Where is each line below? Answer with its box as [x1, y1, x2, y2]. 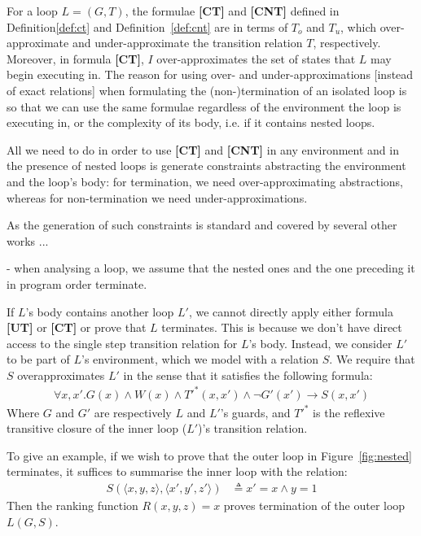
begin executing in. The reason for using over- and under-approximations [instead [7, 66, 414, 83]
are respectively [94, 403, 172, 421]
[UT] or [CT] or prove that [7, 319, 147, 336]
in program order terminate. [7, 275, 147, 292]
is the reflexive [313, 403, 385, 421]
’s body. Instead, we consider [248, 334, 392, 351]
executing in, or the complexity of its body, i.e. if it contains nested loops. [7, 114, 375, 131]
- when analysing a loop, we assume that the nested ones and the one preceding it [7, 259, 415, 277]
